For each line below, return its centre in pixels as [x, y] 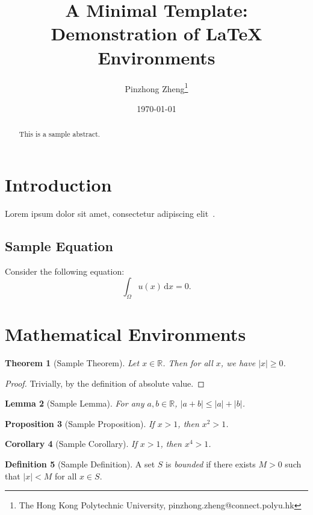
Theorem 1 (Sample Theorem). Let [72, 363]
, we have [238, 363]
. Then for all [188, 363]
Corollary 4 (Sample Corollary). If [71, 444]
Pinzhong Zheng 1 [156, 87]
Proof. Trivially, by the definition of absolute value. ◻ [105, 383]
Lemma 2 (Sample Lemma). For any [75, 403]
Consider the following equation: [65, 271]
